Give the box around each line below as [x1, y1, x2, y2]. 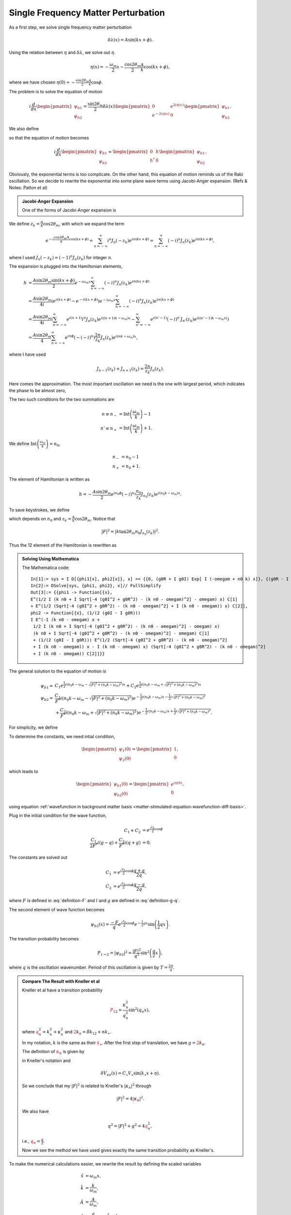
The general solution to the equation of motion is [9, 668, 106, 674]
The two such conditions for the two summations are [9, 397, 114, 402]
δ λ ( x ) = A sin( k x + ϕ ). [107, 37, 153, 42]
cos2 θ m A [53, 235, 70, 240]
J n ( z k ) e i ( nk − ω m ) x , [100, 334, 138, 341]
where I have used [9, 351, 46, 357]
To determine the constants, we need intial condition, [9, 733, 115, 739]
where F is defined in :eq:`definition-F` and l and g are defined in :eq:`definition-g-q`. [9, 898, 180, 903]
